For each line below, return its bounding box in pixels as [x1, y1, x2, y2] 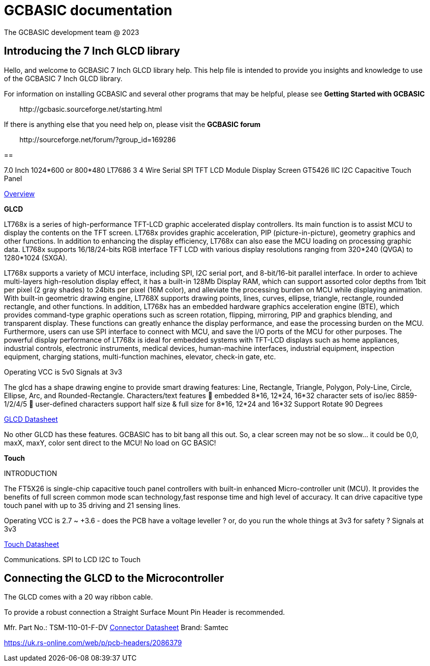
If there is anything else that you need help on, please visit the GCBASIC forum [4, 120, 261, 128]
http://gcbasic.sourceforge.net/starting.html [19, 104, 162, 113]
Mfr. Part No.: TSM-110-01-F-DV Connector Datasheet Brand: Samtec [4, 623, 229, 632]
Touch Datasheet [4, 539, 59, 548]
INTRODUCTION [4, 469, 57, 477]
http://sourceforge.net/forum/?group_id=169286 [19, 135, 176, 144]
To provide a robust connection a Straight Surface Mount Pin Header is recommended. [4, 608, 285, 617]
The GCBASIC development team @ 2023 [4, 28, 139, 36]
